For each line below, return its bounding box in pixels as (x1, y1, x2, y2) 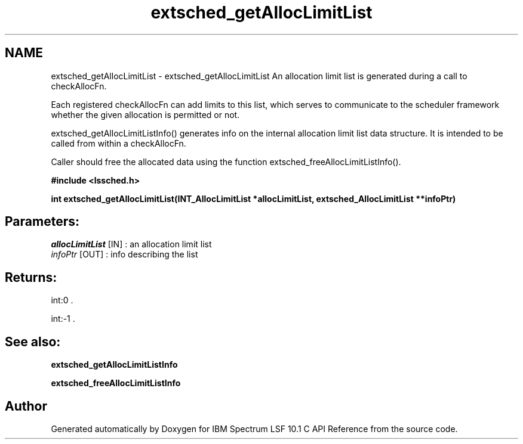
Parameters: (5, 214, 79, 229)
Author (5, 398, 47, 414)
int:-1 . (51, 313, 75, 324)
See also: (5, 334, 61, 349)
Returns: (5, 269, 57, 285)
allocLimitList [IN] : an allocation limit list (51, 239, 212, 250)
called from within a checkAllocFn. (51, 138, 186, 148)
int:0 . (51, 295, 73, 306)
